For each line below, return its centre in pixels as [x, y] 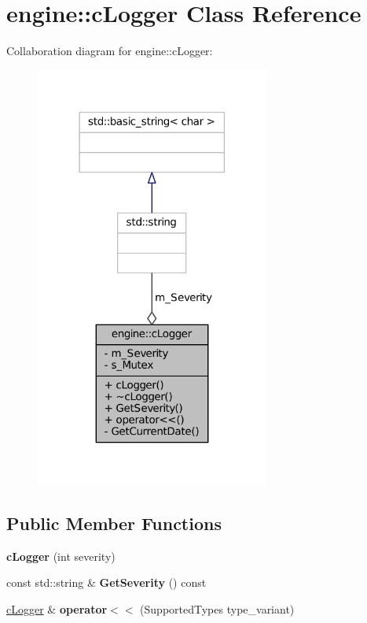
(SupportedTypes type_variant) [217, 608]
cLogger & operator [57, 608]
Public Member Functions [114, 523]
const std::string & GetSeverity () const [106, 582]
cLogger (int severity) [61, 556]
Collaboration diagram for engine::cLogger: [110, 51]
